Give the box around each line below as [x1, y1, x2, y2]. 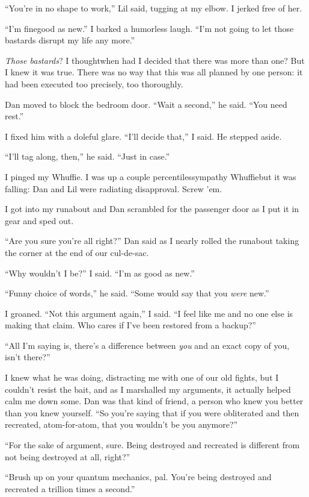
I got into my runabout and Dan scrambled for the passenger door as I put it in [5, 202, 299, 215]
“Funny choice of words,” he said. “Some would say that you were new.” [5, 287, 269, 299]
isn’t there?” [5, 351, 50, 363]
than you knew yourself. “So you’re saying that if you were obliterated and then [5, 406, 299, 419]
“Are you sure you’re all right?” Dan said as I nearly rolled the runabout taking [5, 234, 299, 247]
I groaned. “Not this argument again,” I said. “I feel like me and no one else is [5, 307, 293, 319]
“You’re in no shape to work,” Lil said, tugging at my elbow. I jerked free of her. [5, 2, 302, 14]
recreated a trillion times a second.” [5, 482, 135, 495]
